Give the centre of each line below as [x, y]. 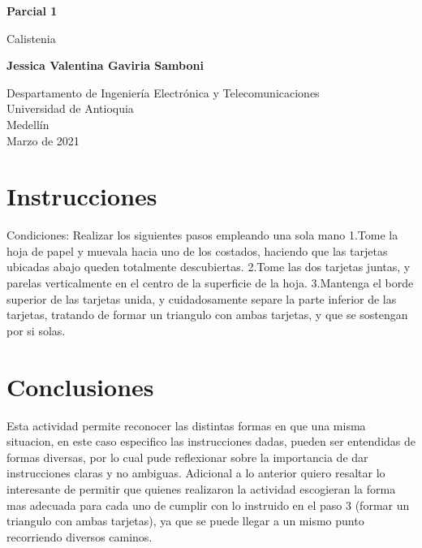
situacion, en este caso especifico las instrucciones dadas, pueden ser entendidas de [211, 441]
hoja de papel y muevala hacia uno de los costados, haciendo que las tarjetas [197, 250]
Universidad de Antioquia [70, 108]
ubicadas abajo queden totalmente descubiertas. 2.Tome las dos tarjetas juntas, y [209, 267]
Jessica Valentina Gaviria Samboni [105, 65]
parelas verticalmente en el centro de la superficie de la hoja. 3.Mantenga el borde [210, 283]
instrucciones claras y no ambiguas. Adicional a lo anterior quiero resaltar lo [196, 473]
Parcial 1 [32, 11]
